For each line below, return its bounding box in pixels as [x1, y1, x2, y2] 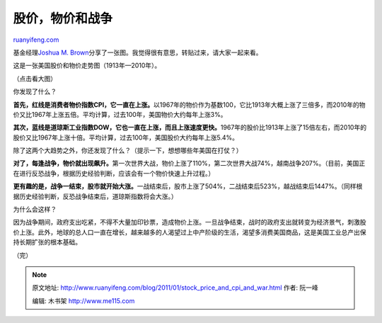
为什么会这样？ [13, 205, 57, 214]
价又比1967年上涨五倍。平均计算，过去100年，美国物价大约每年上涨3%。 [13, 110, 227, 118]
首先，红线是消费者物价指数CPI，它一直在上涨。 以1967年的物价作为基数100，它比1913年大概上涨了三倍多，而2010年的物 [13, 100, 366, 109]
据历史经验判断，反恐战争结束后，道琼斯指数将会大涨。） [13, 192, 178, 200]
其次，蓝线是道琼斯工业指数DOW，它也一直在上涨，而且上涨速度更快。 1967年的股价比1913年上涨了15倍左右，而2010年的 [13, 123, 367, 132]
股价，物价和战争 [13, 11, 113, 26]
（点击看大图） [13, 74, 57, 83]
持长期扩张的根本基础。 [13, 238, 81, 246]
